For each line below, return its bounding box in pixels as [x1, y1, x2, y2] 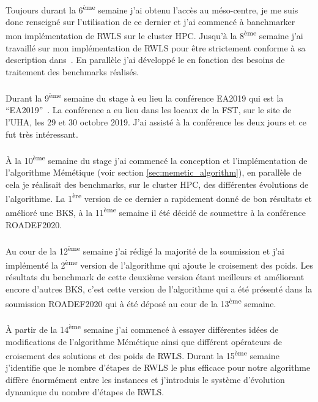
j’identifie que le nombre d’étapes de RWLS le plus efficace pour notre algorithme [6, 361, 311, 374]
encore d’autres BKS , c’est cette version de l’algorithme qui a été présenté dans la [6, 282, 312, 295]
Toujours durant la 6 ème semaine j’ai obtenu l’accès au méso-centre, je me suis [6, 1, 298, 16]
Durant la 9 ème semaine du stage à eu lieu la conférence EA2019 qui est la [6, 90, 284, 104]
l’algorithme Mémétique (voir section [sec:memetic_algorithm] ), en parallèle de [6, 165, 301, 178]
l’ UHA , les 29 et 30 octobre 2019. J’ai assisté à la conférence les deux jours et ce [6, 115, 306, 128]
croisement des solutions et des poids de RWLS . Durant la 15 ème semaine [6, 348, 279, 362]
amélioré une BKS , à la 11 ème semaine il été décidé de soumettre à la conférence [6, 204, 306, 219]
